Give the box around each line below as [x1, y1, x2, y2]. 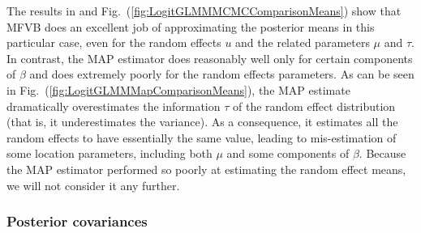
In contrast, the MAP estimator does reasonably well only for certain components [6, 49, 413, 66]
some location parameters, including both [6, 145, 213, 162]
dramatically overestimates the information [6, 97, 221, 114]
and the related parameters [235, 34, 370, 51]
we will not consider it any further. [6, 176, 180, 193]
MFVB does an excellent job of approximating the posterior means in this [6, 18, 375, 35]
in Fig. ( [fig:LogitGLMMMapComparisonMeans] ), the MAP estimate [6, 81, 350, 98]
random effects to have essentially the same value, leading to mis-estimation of [6, 129, 397, 146]
